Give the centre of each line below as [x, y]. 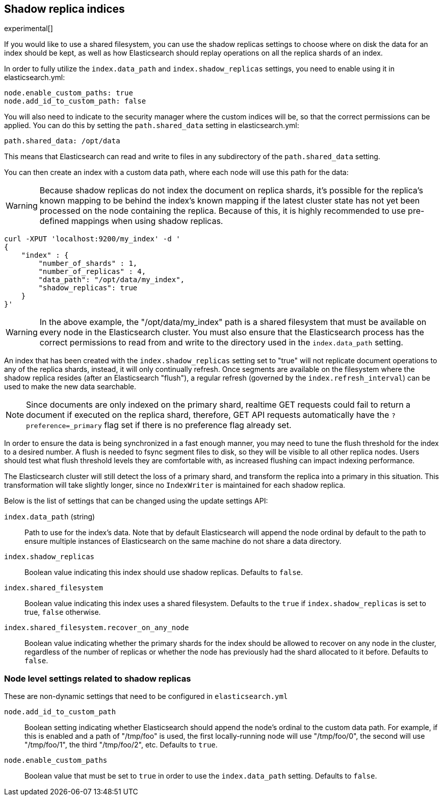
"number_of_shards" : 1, [88, 264]
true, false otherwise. [63, 612]
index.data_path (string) [50, 517]
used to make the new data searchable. [70, 387]
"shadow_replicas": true [88, 288]
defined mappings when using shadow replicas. [131, 221]
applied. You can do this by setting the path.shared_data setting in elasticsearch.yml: [152, 126]
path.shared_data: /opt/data [62, 141]
